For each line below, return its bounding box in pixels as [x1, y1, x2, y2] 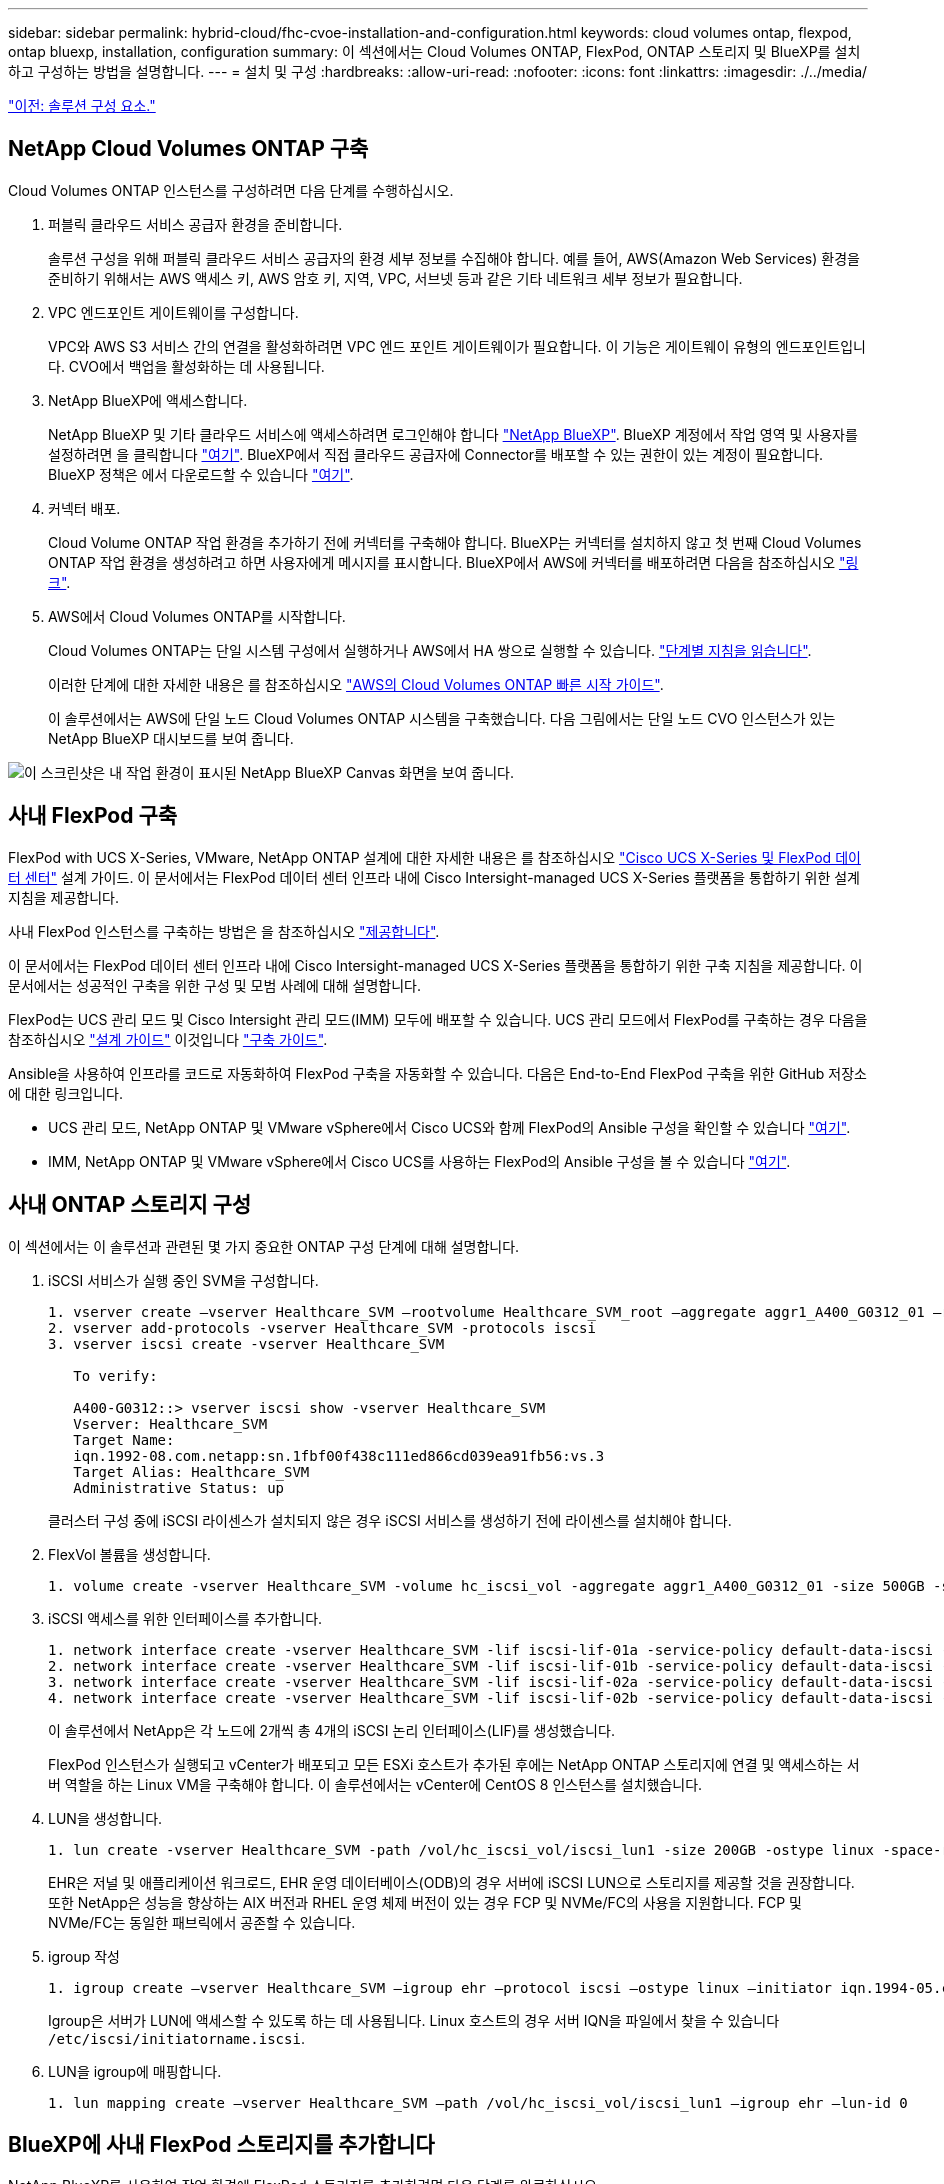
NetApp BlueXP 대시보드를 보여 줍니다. [48, 729, 294, 747]
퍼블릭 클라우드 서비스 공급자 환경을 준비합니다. [48, 215, 343, 233]
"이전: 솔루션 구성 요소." [8, 97, 156, 114]
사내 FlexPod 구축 [8, 803, 178, 829]
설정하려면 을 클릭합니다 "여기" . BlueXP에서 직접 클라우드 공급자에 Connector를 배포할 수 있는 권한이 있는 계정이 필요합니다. [48, 445, 824, 463]
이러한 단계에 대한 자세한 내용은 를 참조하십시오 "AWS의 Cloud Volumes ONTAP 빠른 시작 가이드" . [48, 675, 664, 693]
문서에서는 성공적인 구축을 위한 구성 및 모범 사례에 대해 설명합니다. [8, 976, 421, 994]
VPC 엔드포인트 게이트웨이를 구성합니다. [48, 303, 299, 321]
